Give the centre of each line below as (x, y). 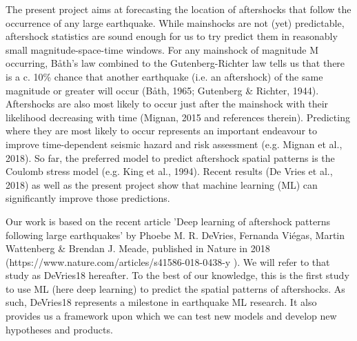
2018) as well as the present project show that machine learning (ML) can (162, 184)
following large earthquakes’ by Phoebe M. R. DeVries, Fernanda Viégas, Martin (175, 235)
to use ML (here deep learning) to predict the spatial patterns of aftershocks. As (175, 288)
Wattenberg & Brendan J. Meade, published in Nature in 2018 (138, 248)
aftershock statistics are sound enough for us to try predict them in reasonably (172, 36)
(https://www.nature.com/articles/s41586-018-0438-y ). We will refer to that (168, 261)
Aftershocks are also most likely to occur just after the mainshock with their (167, 104)
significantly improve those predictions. (88, 198)
